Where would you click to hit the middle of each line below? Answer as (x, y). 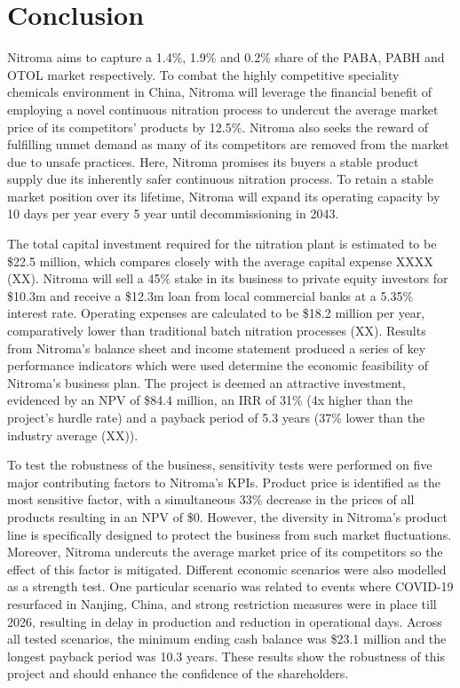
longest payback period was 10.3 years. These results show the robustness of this (226, 656)
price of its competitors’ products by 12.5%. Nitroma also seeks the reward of (218, 127)
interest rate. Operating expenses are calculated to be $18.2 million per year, (216, 313)
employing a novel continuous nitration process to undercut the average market (223, 109)
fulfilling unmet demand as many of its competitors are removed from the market (228, 144)
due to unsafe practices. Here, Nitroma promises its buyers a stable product (213, 161)
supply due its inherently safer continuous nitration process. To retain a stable (220, 179)
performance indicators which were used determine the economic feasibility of (218, 365)
